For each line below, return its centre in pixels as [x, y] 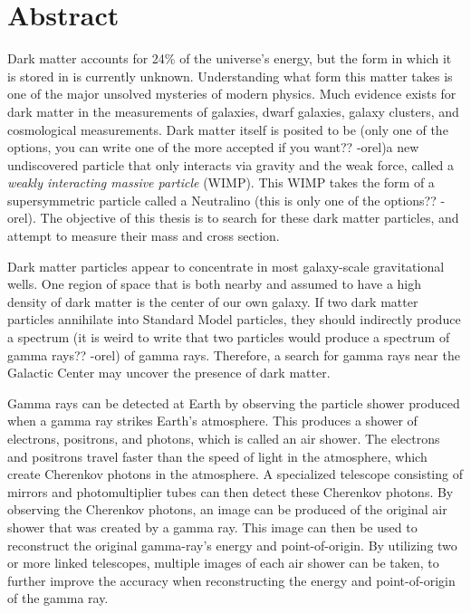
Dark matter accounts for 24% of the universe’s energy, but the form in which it [230, 58]
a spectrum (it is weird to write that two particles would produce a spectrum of [229, 337]
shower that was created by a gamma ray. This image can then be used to [212, 527]
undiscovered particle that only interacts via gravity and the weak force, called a [231, 164]
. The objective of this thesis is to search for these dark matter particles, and [246, 218]
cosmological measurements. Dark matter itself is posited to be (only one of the [228, 129]
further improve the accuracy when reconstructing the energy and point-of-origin [231, 580]
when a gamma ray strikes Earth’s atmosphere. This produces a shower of [212, 421]
